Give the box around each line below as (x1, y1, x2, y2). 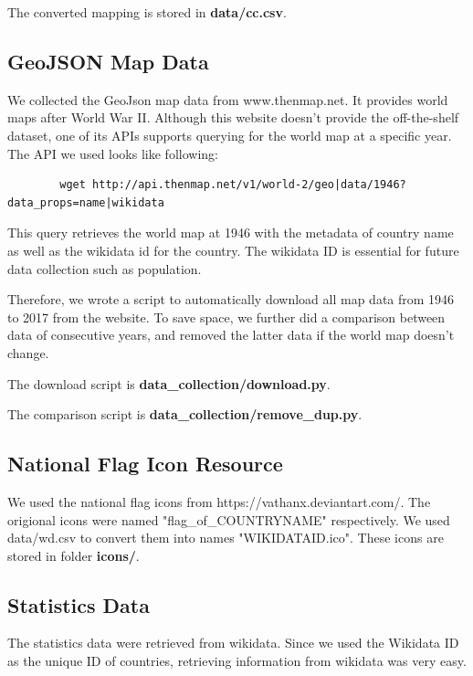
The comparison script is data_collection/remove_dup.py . (7, 405, 363, 424)
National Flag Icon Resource (7, 449, 283, 478)
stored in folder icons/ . (7, 545, 140, 565)
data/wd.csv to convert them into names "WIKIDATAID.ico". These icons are (7, 528, 444, 547)
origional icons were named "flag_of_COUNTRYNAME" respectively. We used (7, 510, 450, 529)
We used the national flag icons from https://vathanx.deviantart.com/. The (7, 491, 431, 511)
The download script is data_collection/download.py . (7, 374, 331, 393)
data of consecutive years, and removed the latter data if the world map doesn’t (7, 325, 455, 344)
